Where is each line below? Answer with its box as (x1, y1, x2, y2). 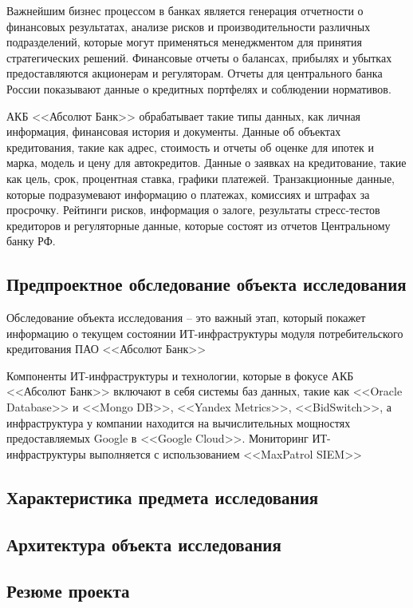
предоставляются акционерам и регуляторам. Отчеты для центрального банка (6, 65, 383, 81)
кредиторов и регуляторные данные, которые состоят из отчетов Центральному (6, 217, 391, 233)
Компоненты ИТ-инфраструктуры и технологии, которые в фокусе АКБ (6, 367, 354, 383)
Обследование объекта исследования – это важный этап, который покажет (6, 309, 366, 326)
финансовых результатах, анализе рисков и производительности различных (6, 18, 371, 34)
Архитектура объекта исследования (6, 531, 281, 556)
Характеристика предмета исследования (6, 484, 319, 509)
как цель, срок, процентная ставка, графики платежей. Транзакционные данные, (6, 169, 395, 186)
